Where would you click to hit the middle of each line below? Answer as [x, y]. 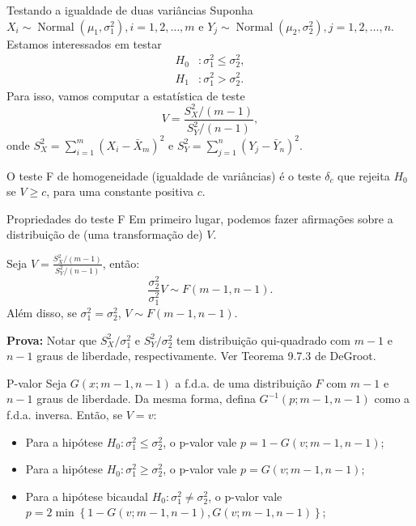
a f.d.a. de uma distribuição [243, 382]
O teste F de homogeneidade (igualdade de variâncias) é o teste [164, 175]
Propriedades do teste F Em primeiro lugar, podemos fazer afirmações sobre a [200, 218]
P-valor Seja [37, 382]
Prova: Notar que [52, 339]
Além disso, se [42, 313]
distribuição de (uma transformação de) [105, 234]
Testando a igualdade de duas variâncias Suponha [130, 10]
